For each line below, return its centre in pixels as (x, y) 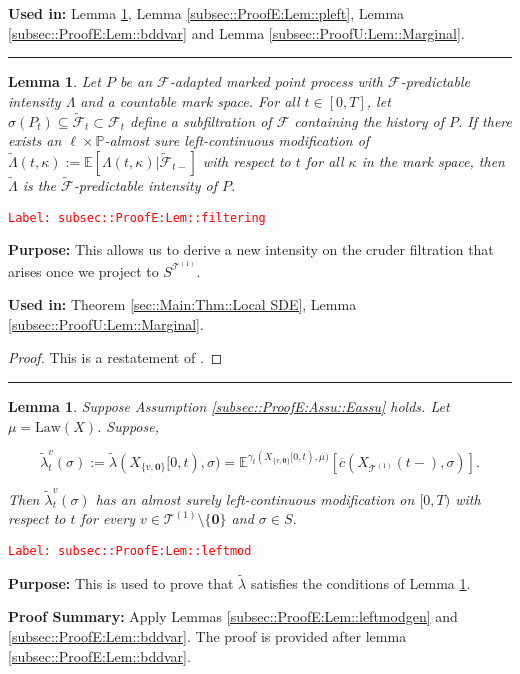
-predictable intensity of (145, 185)
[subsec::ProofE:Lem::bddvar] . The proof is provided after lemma (207, 635)
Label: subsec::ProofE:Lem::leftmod (130, 550)
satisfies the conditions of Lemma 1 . (360, 582)
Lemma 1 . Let (54, 81)
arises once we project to (83, 270)
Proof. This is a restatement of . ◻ (115, 357)
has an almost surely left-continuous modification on (255, 498)
